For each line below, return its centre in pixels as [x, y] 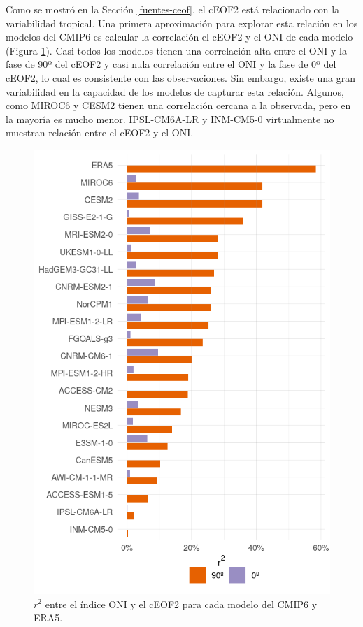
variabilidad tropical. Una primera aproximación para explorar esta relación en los [182, 23]
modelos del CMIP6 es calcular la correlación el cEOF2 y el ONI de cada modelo [179, 37]
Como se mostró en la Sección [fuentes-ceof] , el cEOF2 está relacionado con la [173, 9]
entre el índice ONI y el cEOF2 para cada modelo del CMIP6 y [181, 604]
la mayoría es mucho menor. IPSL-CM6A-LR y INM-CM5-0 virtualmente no [170, 118]
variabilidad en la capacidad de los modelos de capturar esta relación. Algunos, [175, 91]
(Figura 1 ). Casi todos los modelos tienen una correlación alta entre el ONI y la [176, 50]
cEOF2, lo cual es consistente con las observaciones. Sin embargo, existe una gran [180, 77]
